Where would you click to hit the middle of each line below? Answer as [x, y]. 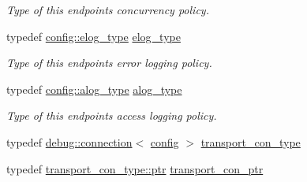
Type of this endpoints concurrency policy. [108, 9]
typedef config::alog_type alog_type [94, 89]
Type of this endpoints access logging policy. [112, 115]
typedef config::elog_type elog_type [94, 36]
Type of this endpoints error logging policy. [109, 63]
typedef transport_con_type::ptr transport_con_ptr [135, 168]
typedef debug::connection [69, 141]
